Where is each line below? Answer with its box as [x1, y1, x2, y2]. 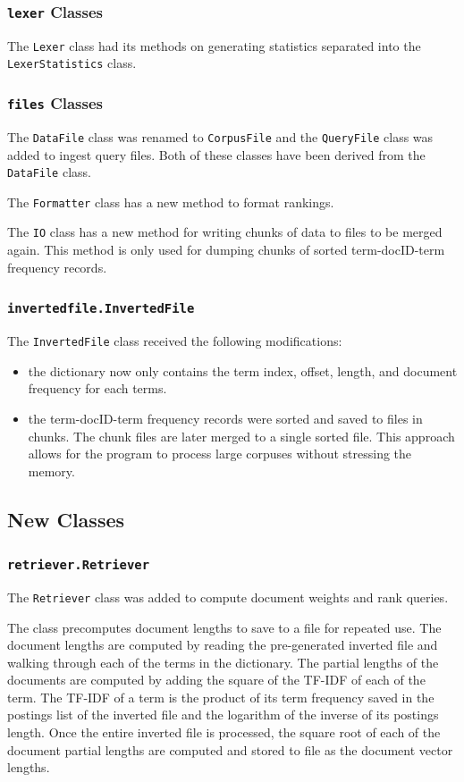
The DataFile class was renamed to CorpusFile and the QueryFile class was [7, 127, 434, 146]
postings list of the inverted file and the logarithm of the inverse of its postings [7, 705, 439, 724]
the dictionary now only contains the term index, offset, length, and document [28, 361, 458, 380]
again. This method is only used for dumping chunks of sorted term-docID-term [7, 240, 445, 259]
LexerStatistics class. [7, 54, 137, 72]
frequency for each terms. [28, 379, 167, 398]
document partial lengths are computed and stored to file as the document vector [7, 740, 453, 759]
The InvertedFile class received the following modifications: [7, 332, 342, 350]
